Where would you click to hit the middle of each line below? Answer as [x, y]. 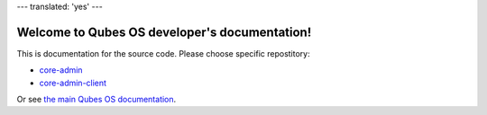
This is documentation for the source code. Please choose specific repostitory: [163, 53]
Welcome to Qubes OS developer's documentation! [164, 32]
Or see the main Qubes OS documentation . [96, 100]
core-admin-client [73, 83]
